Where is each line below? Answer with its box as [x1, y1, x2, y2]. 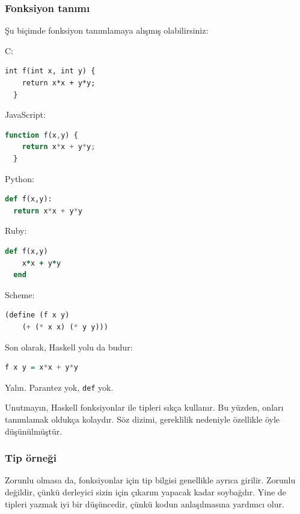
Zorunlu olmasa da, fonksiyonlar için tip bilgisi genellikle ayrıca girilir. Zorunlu [5, 474, 296, 486]
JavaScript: [5, 108, 46, 121]
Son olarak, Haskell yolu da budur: [5, 340, 133, 353]
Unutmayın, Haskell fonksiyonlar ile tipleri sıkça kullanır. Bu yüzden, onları [5, 401, 284, 414]
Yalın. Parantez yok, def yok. [5, 381, 114, 393]
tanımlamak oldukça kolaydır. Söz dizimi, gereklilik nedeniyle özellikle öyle [5, 412, 280, 425]
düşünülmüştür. [5, 424, 63, 437]
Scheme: [5, 288, 35, 301]
